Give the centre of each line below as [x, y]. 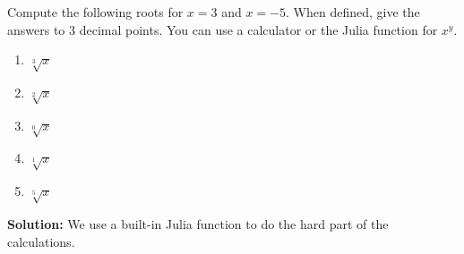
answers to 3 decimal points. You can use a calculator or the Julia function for [223, 29]
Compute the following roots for [95, 12]
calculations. [41, 241]
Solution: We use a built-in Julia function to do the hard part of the [198, 224]
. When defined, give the [353, 12]
